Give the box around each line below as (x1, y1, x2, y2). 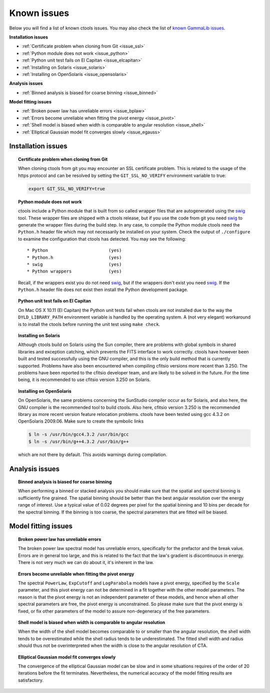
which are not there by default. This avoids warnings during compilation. (18, 451, 167, 457)
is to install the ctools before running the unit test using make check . (18, 321, 160, 327)
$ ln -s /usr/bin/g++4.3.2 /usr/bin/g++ (28, 438, 129, 444)
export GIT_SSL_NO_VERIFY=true (28, 185, 105, 191)
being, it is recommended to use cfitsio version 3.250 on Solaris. (18, 376, 151, 382)
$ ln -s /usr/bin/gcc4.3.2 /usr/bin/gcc (28, 431, 129, 437)
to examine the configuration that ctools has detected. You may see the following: (18, 235, 186, 242)
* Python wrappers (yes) (26, 268, 122, 274)
